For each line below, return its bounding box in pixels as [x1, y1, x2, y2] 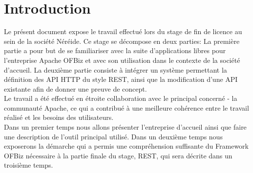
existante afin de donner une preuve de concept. [4, 83, 147, 94]
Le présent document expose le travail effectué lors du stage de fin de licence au [4, 26, 242, 37]
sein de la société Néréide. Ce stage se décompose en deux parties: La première [4, 36, 240, 46]
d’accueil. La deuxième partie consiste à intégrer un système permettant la [4, 64, 227, 75]
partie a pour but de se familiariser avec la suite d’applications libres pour [4, 45, 226, 56]
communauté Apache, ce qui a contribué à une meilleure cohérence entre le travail [4, 102, 249, 113]
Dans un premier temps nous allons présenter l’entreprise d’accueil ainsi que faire [4, 122, 247, 132]
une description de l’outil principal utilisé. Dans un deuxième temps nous [4, 131, 223, 141]
